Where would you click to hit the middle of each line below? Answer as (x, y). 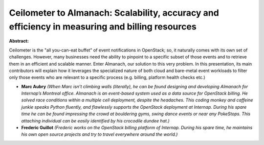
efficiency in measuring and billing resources (103, 26)
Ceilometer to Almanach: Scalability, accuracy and (114, 13)
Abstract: (19, 41)
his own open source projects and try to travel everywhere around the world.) (99, 134)
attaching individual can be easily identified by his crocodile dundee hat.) (95, 121)
